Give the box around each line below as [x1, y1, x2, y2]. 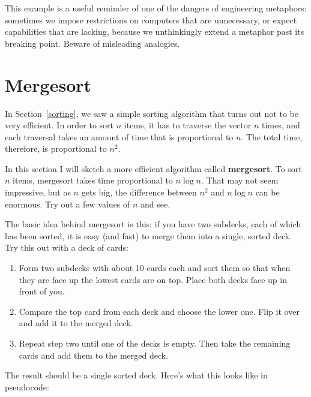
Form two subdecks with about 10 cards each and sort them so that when [19, 261, 291, 274]
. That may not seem [201, 174, 279, 187]
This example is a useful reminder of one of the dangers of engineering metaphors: [5, 2, 307, 14]
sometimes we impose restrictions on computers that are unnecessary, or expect [5, 13, 297, 26]
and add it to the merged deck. [19, 317, 133, 329]
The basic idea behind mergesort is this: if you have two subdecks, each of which [5, 218, 301, 230]
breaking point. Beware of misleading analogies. [5, 37, 180, 49]
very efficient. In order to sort [5, 119, 114, 131]
